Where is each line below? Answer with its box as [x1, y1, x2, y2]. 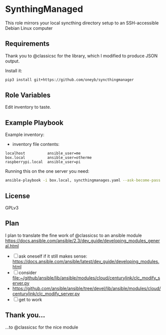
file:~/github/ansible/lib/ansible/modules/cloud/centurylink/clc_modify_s [12, 274, 160, 281]
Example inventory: [5, 132, 45, 137]
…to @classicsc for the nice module [5, 324, 78, 330]
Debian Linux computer [5, 25, 53, 31]
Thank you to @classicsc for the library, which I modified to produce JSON [5, 53, 158, 59]
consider [18, 269, 37, 275]
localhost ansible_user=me [5, 151, 81, 156]
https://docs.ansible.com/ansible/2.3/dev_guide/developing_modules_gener [5, 237, 160, 244]
